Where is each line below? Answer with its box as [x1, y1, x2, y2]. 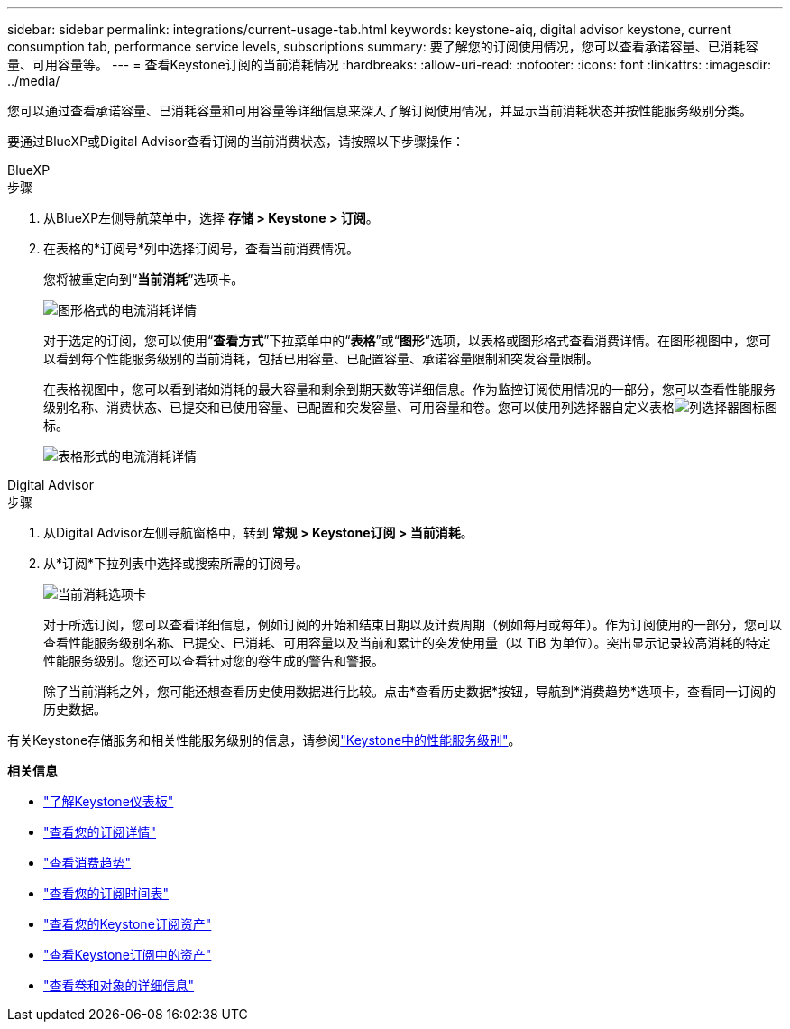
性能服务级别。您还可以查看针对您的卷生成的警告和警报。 [43, 653, 384, 668]
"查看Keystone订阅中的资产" [43, 947, 212, 962]
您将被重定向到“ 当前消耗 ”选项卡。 [43, 271, 244, 287]
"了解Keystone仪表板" [43, 794, 174, 809]
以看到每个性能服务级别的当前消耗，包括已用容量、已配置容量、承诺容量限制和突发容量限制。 [43, 351, 599, 366]
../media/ [7, 73, 60, 88]
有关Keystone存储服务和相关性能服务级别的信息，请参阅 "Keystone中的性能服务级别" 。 [7, 732, 521, 748]
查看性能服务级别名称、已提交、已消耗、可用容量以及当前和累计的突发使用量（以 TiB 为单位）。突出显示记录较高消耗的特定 [43, 635, 771, 650]
